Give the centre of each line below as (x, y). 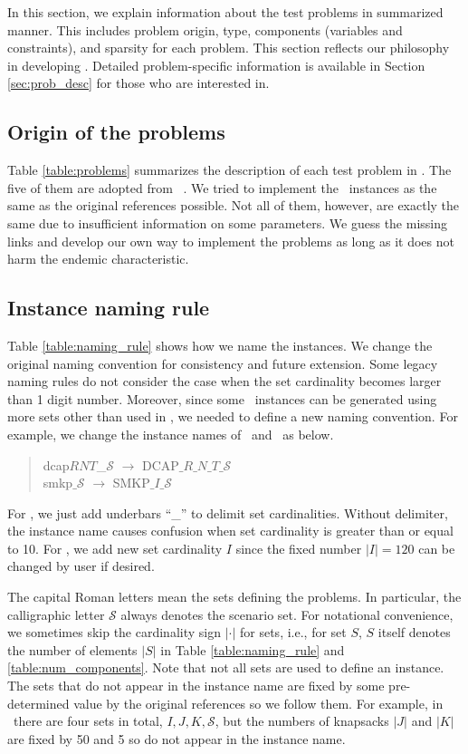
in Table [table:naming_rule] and (253, 649)
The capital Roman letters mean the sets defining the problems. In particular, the (234, 597)
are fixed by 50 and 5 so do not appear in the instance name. (177, 738)
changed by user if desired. (81, 566)
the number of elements (72, 649)
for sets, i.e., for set (293, 632)
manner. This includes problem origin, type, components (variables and (205, 29)
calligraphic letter (56, 614)
